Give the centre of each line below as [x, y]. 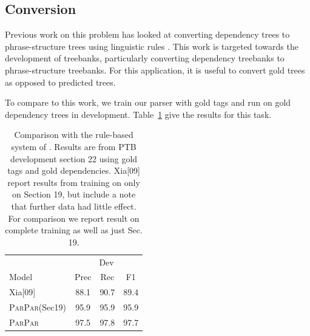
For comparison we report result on [74, 218]
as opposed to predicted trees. [60, 82]
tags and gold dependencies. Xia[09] [74, 170]
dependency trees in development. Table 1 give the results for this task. [138, 114]
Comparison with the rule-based [74, 135]
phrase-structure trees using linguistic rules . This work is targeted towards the [152, 46]
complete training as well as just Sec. [74, 230]
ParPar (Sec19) [38, 307]
